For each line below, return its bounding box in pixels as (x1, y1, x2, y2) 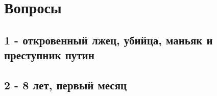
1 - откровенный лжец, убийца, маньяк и (4, 32, 213, 47)
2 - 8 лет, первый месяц (4, 77, 127, 92)
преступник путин (4, 47, 94, 63)
